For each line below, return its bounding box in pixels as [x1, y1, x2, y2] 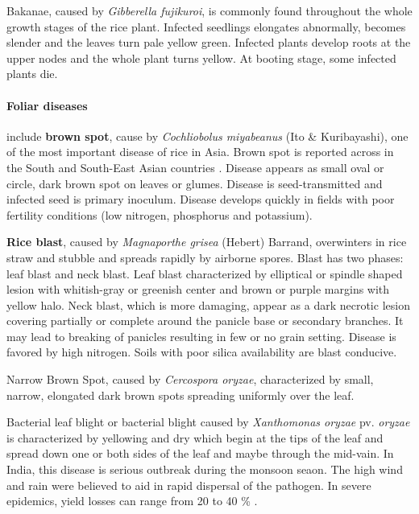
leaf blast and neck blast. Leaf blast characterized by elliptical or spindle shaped [6, 265, 403, 282]
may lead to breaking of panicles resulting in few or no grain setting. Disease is [6, 327, 396, 344]
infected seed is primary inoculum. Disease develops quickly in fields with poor [6, 191, 395, 208]
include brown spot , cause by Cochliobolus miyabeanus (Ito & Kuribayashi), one [6, 127, 409, 144]
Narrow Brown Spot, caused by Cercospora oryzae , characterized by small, [6, 371, 374, 388]
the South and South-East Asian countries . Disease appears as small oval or [6, 158, 384, 175]
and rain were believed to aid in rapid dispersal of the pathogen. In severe [6, 476, 371, 493]
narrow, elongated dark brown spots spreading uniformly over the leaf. [6, 386, 355, 403]
